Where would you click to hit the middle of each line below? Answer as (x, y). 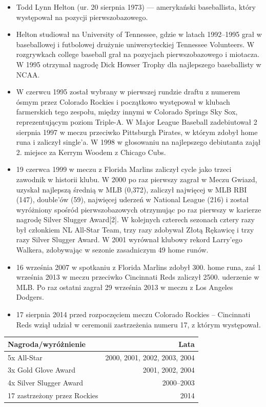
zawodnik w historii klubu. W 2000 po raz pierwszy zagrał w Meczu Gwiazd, (137, 179)
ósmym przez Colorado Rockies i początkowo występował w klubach (123, 101)
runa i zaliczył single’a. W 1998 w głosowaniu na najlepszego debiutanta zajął (138, 142)
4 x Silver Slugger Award (46, 383)
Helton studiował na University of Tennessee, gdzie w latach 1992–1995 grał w (139, 34)
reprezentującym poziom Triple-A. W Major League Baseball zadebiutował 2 (137, 121)
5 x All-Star (25, 357)
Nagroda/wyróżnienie (47, 344)
